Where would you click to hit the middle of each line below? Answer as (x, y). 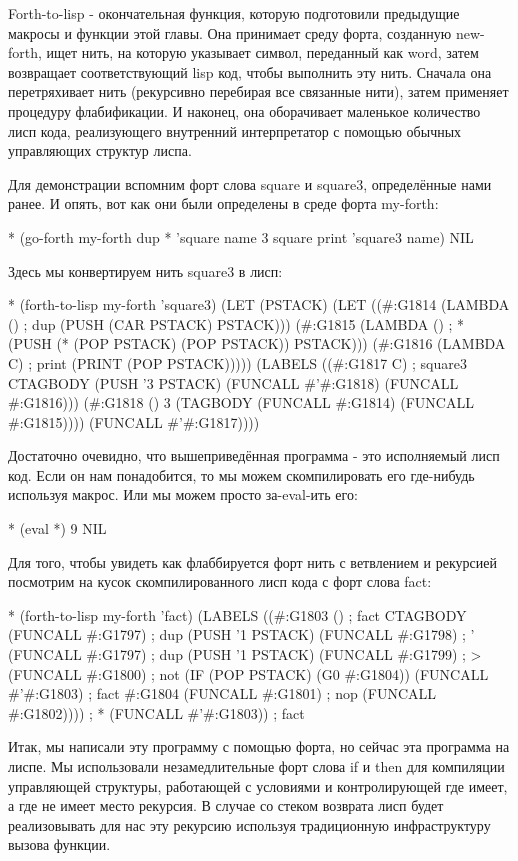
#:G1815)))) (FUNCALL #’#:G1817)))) (134, 421)
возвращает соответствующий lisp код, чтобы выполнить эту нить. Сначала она (250, 71)
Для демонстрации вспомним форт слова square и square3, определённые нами (250, 183)
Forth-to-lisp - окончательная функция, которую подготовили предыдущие (234, 13)
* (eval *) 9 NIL (57, 528)
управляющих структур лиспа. (100, 150)
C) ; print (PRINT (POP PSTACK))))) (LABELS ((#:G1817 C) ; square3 (237, 362)
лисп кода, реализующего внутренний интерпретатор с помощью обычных (235, 130)
